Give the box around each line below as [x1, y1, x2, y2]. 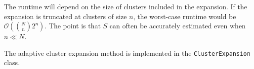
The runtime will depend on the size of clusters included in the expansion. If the [4, 1, 247, 11]
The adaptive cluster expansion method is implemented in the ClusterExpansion [4, 47, 251, 58]
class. [4, 57, 20, 68]
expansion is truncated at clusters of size [4, 11, 127, 21]
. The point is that [44, 21, 101, 31]
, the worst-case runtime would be [133, 11, 236, 21]
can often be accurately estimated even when [109, 21, 246, 31]
